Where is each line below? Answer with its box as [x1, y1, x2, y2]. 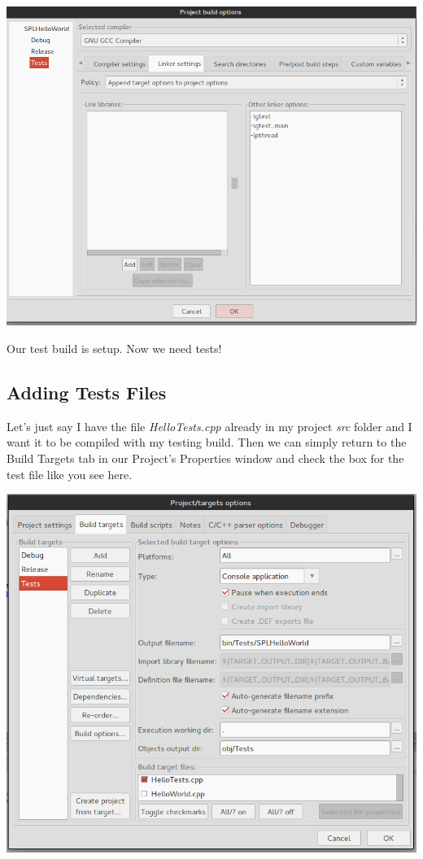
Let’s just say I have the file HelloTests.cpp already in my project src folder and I [7, 417, 412, 434]
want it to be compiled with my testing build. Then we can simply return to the [7, 434, 407, 451]
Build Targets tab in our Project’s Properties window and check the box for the [7, 450, 404, 467]
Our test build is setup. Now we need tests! [7, 340, 222, 357]
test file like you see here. [7, 465, 133, 482]
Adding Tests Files [7, 380, 167, 405]
